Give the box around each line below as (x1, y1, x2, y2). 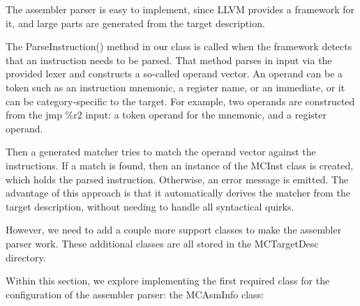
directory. (6, 250, 46, 264)
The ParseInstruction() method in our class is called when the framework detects (6, 39, 352, 54)
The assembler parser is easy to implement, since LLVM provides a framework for (6, 2, 355, 16)
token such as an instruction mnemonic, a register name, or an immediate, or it (6, 79, 345, 94)
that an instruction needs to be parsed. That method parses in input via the (6, 52, 332, 67)
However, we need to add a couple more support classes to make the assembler (6, 222, 342, 237)
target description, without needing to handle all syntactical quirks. (6, 199, 294, 213)
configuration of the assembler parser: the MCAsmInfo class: (6, 286, 264, 301)
